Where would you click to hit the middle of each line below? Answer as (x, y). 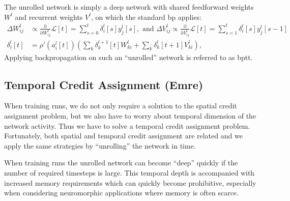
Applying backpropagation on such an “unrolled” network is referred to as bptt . (128, 57)
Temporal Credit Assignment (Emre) (104, 84)
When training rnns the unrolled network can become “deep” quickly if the (121, 163)
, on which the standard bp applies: (146, 17)
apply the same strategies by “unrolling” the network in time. (100, 145)
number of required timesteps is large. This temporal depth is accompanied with (129, 172)
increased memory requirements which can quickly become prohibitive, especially (130, 182)
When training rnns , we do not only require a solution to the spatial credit (121, 106)
